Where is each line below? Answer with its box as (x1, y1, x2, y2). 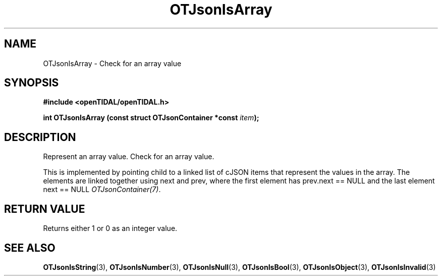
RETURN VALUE (4, 202, 85, 215)
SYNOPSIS (4, 76, 59, 89)
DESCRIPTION (4, 130, 76, 144)
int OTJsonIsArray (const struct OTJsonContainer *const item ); (43, 113, 259, 122)
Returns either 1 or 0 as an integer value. (43, 224, 178, 233)
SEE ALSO (4, 241, 56, 254)
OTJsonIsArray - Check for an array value (43, 59, 182, 68)
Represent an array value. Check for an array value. (43, 152, 214, 161)
